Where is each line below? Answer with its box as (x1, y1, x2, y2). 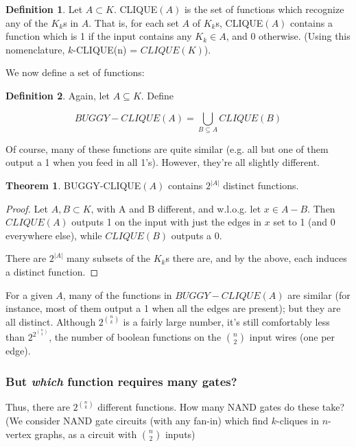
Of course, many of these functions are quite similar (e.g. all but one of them (5, 141, 329, 156)
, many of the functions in (62, 287, 172, 302)
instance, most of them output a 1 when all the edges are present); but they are (5, 301, 341, 315)
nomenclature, (5, 42, 65, 56)
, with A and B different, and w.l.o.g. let (91, 201, 261, 215)
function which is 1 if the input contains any (5, 29, 192, 43)
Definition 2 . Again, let (5, 88, 110, 102)
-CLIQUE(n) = (73, 42, 138, 56)
